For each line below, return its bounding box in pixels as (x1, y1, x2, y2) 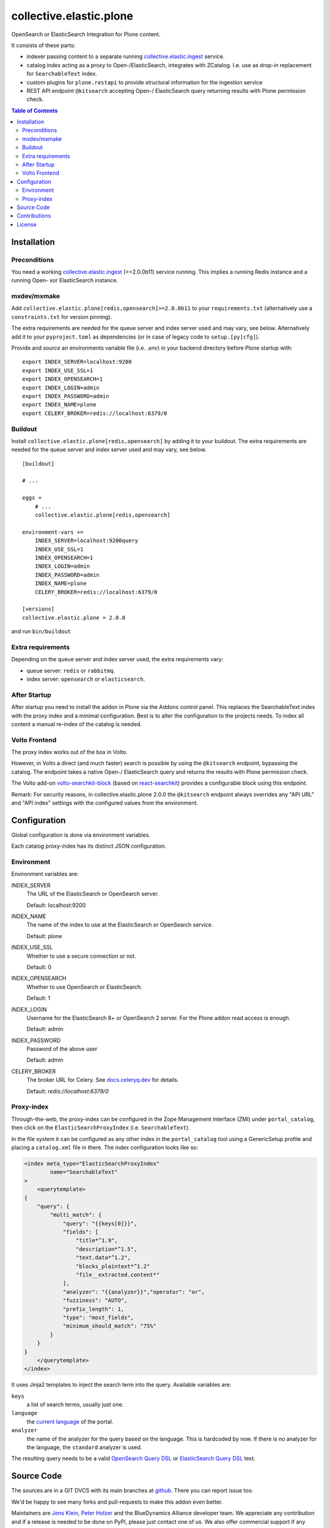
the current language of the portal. (26, 1418, 114, 1425)
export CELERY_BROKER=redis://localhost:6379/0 (22, 410, 167, 417)
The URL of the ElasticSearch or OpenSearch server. (26, 890, 159, 898)
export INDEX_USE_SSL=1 (22, 367, 94, 374)
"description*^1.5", (75, 1246, 137, 1252)
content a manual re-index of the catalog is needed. (11, 720, 142, 727)
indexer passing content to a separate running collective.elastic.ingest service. (26, 53, 225, 61)
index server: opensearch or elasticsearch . (26, 675, 145, 683)
